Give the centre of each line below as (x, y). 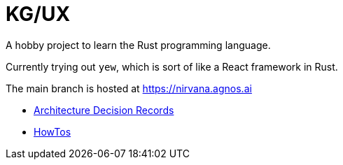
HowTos (52, 131)
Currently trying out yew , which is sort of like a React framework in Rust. (172, 66)
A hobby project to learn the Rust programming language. (138, 45)
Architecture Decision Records (104, 110)
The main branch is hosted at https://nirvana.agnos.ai (129, 88)
